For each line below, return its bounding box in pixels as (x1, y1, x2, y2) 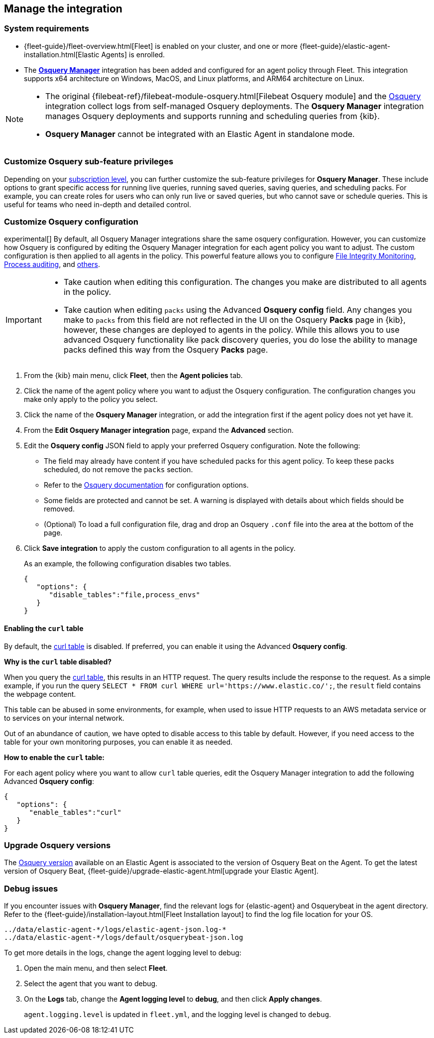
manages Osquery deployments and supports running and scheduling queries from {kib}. (45, 111, 380, 121)
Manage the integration (4, 2, 122, 15)
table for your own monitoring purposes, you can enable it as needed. (4, 737, 232, 746)
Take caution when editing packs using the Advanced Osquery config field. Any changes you (63, 305, 412, 315)
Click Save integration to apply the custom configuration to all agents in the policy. (24, 544, 296, 553)
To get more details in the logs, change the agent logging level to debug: (4, 948, 241, 957)
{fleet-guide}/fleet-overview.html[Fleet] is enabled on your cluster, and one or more (24, 41, 298, 50)
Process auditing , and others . (4, 260, 100, 269)
